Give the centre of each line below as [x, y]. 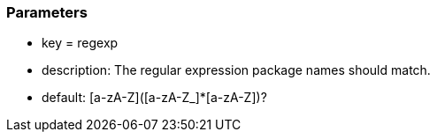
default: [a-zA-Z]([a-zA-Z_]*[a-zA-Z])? [154, 98]
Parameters [47, 12]
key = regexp [80, 43]
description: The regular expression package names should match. [236, 70]
